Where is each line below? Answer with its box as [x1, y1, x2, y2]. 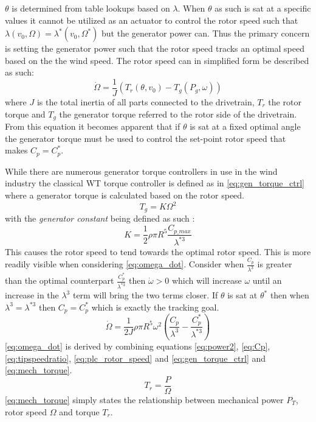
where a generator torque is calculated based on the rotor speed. [5, 188, 245, 201]
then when [270, 289, 309, 301]
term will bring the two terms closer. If [72, 289, 218, 301]
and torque [59, 405, 100, 418]
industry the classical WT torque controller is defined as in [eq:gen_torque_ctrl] [5, 177, 304, 189]
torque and [5, 107, 46, 120]
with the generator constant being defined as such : [5, 212, 195, 225]
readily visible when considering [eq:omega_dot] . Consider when [5, 258, 244, 270]
